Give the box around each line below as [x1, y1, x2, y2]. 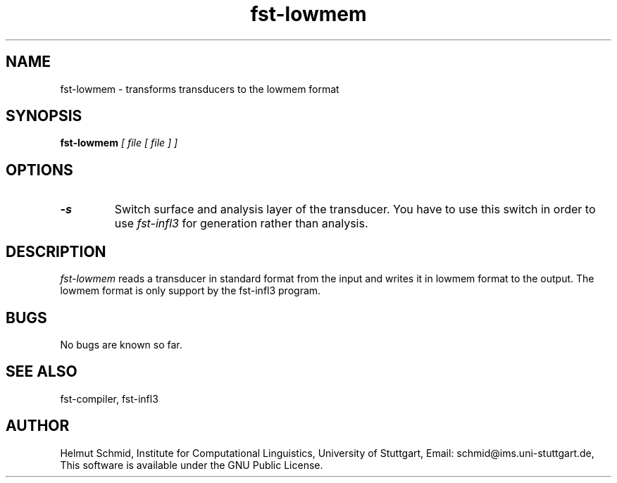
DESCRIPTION [6, 242, 106, 261]
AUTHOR [6, 417, 70, 435]
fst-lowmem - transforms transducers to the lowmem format [60, 82, 339, 95]
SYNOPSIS [6, 107, 82, 125]
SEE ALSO [6, 363, 77, 381]
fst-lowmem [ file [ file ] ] [60, 137, 178, 149]
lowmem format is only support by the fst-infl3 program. [60, 284, 321, 297]
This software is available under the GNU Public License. [60, 458, 323, 471]
